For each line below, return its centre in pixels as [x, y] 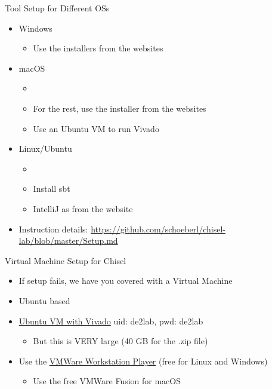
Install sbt [52, 189]
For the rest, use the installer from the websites [120, 108]
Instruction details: [53, 229]
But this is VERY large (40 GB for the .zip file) [120, 341]
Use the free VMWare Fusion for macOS [107, 381]
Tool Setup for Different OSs [57, 8]
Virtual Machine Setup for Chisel [66, 260]
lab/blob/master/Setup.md [68, 241]
